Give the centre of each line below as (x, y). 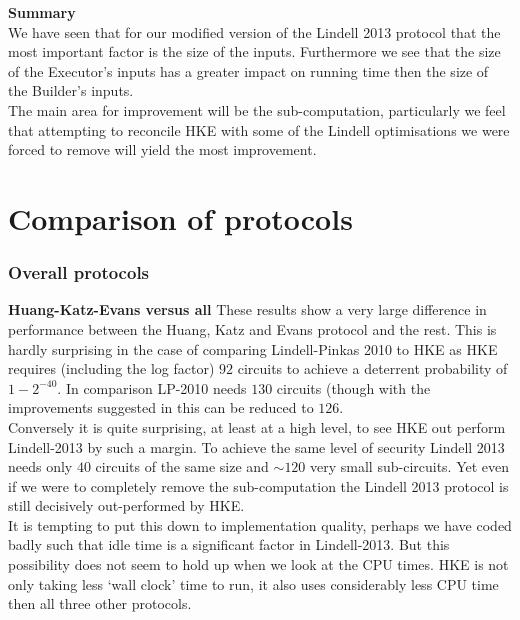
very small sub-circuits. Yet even (410, 466)
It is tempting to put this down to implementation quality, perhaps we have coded (260, 524)
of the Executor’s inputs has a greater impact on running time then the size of (248, 70)
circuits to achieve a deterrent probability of (372, 368)
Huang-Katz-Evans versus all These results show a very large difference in (247, 309)
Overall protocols (79, 272)
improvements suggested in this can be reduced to (161, 407)
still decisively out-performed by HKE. (126, 505)
